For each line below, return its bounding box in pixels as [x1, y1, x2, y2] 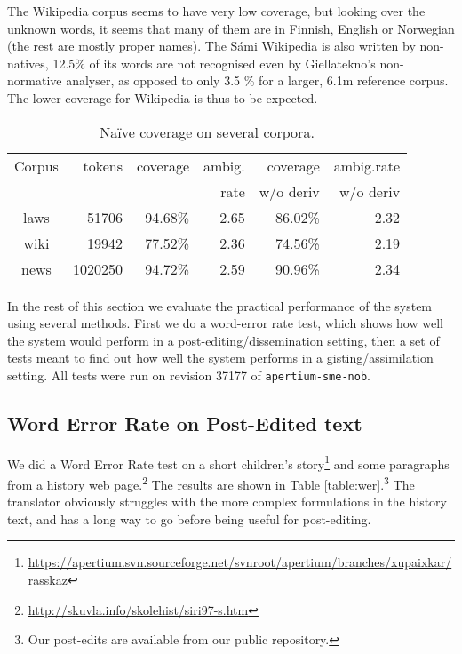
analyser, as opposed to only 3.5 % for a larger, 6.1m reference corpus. [66, 71, 449, 90]
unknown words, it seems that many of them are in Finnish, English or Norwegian [7, 19, 455, 37]
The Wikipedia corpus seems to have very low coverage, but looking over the [7, 2, 426, 20]
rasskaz [28, 570, 68, 589]
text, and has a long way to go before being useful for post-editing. [7, 509, 371, 528]
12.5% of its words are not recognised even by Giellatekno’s [52, 53, 376, 72]
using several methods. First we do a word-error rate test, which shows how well [7, 314, 443, 332]
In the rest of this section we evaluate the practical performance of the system [7, 296, 433, 315]
